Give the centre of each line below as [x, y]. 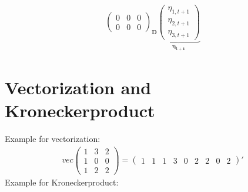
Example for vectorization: [53, 139]
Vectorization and [78, 87]
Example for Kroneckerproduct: [62, 182]
